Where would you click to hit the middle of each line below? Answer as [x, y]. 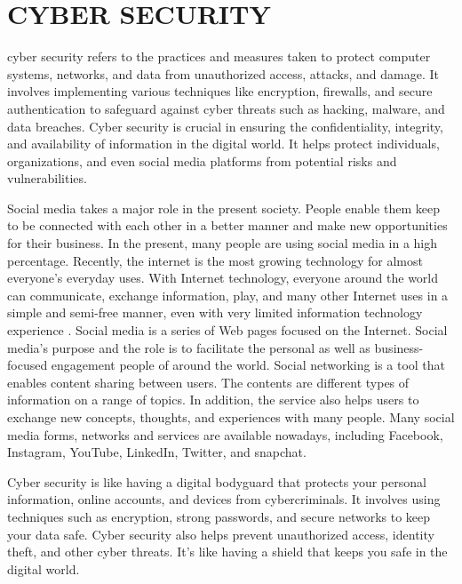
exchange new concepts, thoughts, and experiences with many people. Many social [231, 417]
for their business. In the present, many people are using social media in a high [223, 243]
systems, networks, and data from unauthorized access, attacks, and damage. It [223, 73]
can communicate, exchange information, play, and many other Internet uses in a [228, 295]
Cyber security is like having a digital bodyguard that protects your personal [217, 481]
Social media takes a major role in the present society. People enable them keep [223, 208]
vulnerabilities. [47, 178]
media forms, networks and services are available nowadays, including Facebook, [225, 434]
